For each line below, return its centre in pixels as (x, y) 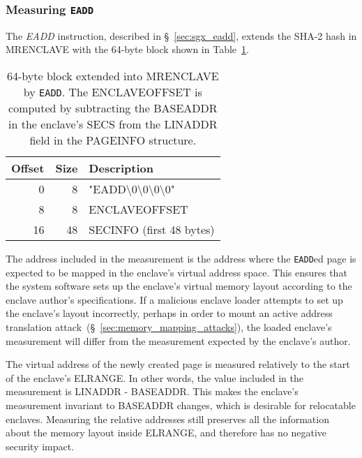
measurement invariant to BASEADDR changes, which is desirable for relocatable (181, 405)
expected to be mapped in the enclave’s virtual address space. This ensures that (176, 272)
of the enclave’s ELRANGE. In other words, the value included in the (154, 377)
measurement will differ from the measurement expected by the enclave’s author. (178, 340)
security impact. (40, 446)
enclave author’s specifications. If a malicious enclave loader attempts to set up (174, 299)
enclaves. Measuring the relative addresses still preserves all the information (167, 419)
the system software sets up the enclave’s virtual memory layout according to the (179, 286)
